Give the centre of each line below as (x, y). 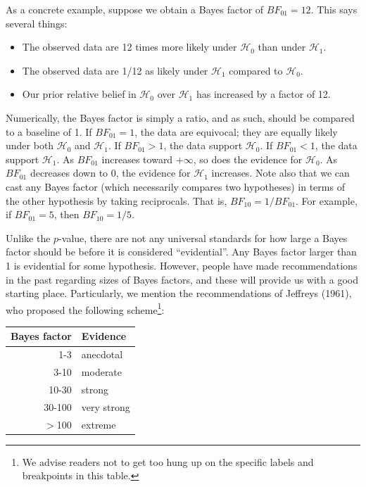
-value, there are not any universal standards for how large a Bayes (203, 238)
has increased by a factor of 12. (263, 94)
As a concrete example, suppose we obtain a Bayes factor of (135, 9)
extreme (99, 424)
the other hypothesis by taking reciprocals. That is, (116, 200)
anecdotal (102, 354)
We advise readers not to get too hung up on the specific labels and (168, 461)
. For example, (327, 200)
